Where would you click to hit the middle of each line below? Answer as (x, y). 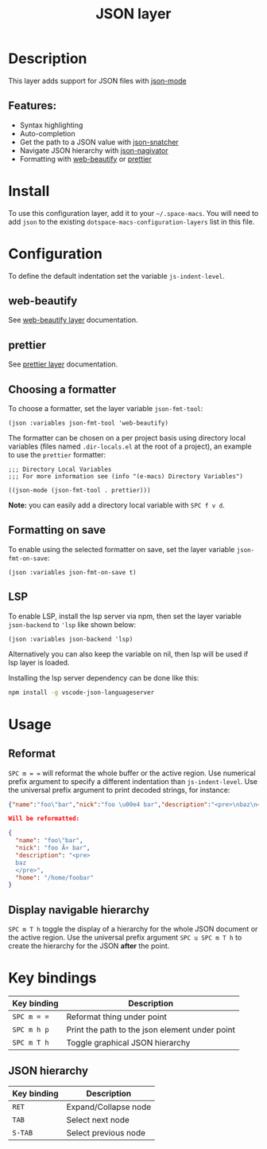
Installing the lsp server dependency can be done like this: (104, 677)
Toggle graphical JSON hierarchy (128, 1043)
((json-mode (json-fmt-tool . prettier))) (79, 491)
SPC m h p (31, 1030)
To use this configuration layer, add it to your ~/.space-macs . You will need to (133, 213)
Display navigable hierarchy (79, 910)
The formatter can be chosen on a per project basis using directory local (127, 438)
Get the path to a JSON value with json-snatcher (99, 142)
